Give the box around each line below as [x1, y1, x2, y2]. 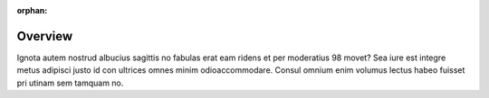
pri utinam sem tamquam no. [16, 77, 124, 88]
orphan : [16, 5, 48, 15]
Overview [16, 28, 73, 44]
